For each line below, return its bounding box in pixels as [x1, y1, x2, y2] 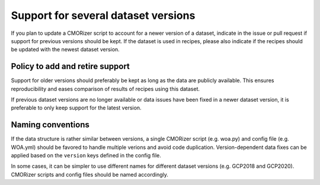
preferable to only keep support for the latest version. [11, 104, 142, 112]
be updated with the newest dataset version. [11, 46, 120, 53]
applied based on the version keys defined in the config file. [11, 152, 161, 159]
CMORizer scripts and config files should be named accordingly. [11, 171, 169, 178]
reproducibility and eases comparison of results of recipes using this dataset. [11, 85, 200, 92]
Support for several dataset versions [11, 9, 196, 22]
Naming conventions [11, 120, 90, 130]
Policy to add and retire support [11, 61, 130, 72]
